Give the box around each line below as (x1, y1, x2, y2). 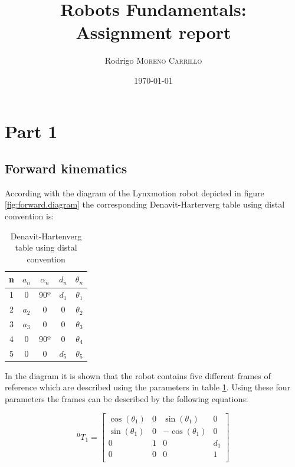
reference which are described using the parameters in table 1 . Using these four (5, 381, 291, 393)
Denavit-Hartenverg (10, 229, 82, 242)
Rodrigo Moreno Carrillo (104, 54, 202, 67)
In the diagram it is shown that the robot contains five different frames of (5, 369, 271, 382)
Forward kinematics (5, 159, 127, 177)
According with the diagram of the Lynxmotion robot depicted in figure (5, 186, 264, 199)
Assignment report (76, 20, 231, 44)
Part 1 (5, 119, 58, 143)
